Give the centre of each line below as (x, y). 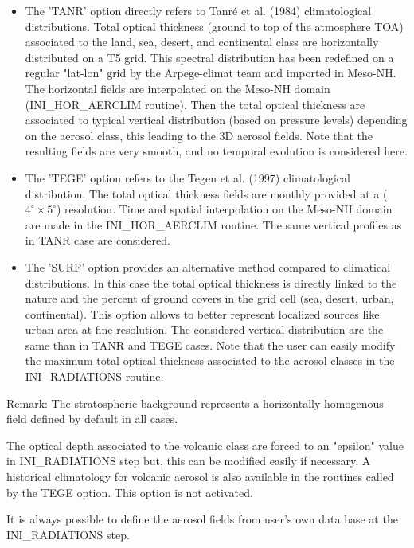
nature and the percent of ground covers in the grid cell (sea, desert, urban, (209, 298)
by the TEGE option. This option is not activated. (130, 492)
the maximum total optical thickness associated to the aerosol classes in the (210, 360)
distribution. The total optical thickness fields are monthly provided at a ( (206, 193)
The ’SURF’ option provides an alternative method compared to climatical (208, 266)
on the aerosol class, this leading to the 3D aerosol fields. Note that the (199, 135)
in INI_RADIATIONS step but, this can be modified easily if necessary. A (189, 461)
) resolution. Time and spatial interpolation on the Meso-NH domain (225, 209)
